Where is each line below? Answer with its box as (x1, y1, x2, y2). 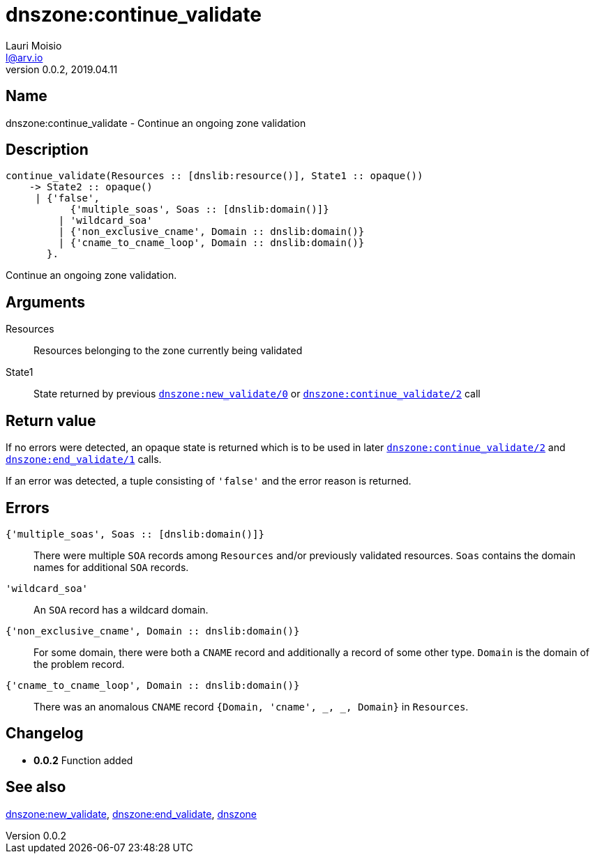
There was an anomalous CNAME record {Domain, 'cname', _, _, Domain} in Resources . (33, 700, 469, 713)
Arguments (6, 293, 86, 311)
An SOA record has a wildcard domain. (33, 603, 209, 616)
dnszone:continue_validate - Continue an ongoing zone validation (6, 116, 306, 129)
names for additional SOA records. (33, 561, 189, 573)
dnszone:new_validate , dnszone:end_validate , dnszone (6, 807, 257, 820)
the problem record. (33, 657, 125, 670)
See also (6, 778, 66, 796)
